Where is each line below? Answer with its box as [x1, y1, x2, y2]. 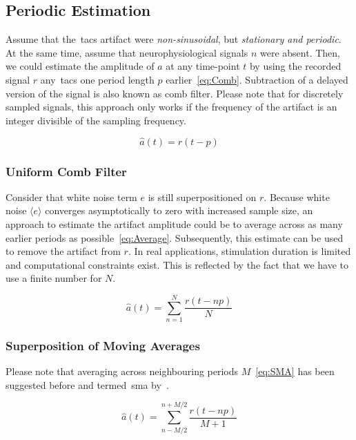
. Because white [264, 189, 330, 204]
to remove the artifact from [6, 244, 121, 258]
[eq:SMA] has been [255, 364, 335, 379]
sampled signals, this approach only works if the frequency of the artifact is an [6, 99, 337, 114]
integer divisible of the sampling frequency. [6, 113, 186, 127]
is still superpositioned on [148, 189, 257, 204]
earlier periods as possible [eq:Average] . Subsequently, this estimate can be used [6, 230, 344, 245]
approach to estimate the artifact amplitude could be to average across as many [6, 216, 343, 231]
